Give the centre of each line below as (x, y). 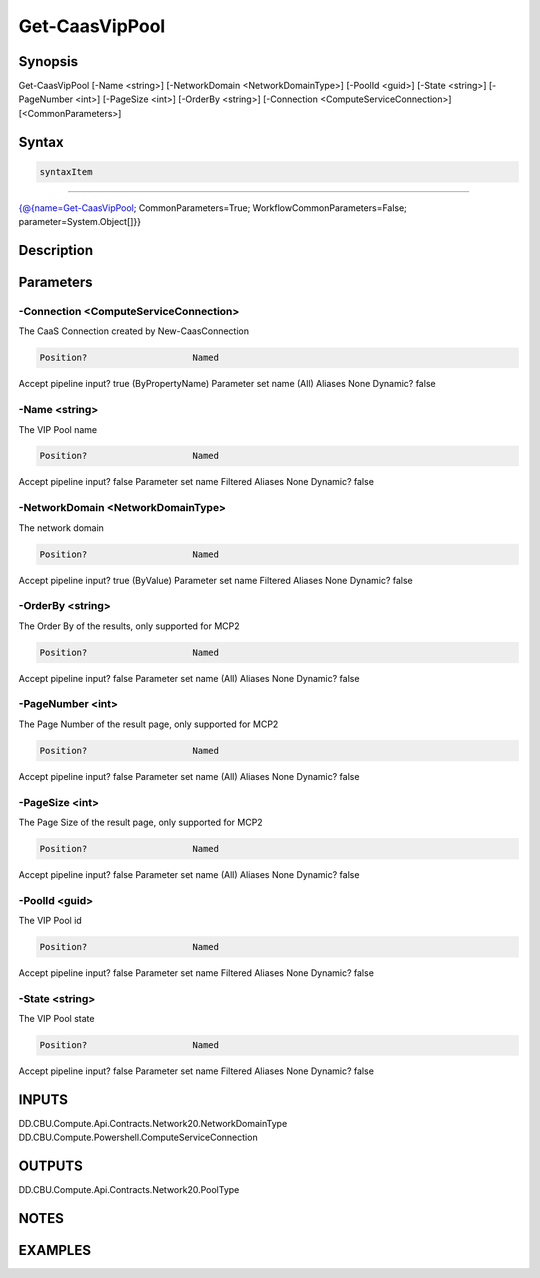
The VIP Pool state (56, 1019)
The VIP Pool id (50, 921)
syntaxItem (66, 171)
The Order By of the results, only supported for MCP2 (129, 626)
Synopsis (48, 61)
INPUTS (43, 1099)
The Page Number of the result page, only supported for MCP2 (148, 724)
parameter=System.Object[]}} (80, 222)
